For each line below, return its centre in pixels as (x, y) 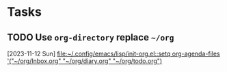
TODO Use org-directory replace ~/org (91, 37)
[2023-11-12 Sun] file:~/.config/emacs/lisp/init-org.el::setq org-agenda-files (113, 53)
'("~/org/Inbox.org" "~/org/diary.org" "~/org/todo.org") (85, 61)
